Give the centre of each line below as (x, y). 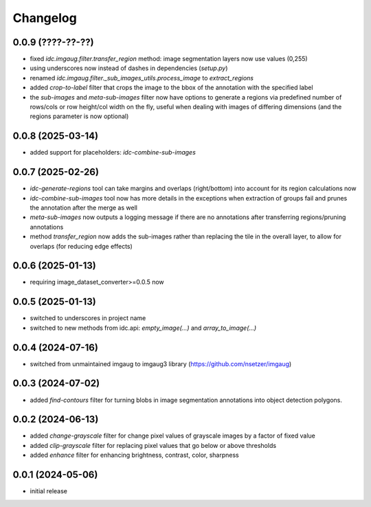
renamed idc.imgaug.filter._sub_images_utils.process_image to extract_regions (142, 78)
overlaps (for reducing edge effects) (81, 246)
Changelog (45, 18)
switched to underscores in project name (88, 318)
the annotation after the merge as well (83, 207)
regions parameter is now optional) (79, 116)
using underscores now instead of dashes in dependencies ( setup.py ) (129, 68)
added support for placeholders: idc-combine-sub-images (113, 153)
